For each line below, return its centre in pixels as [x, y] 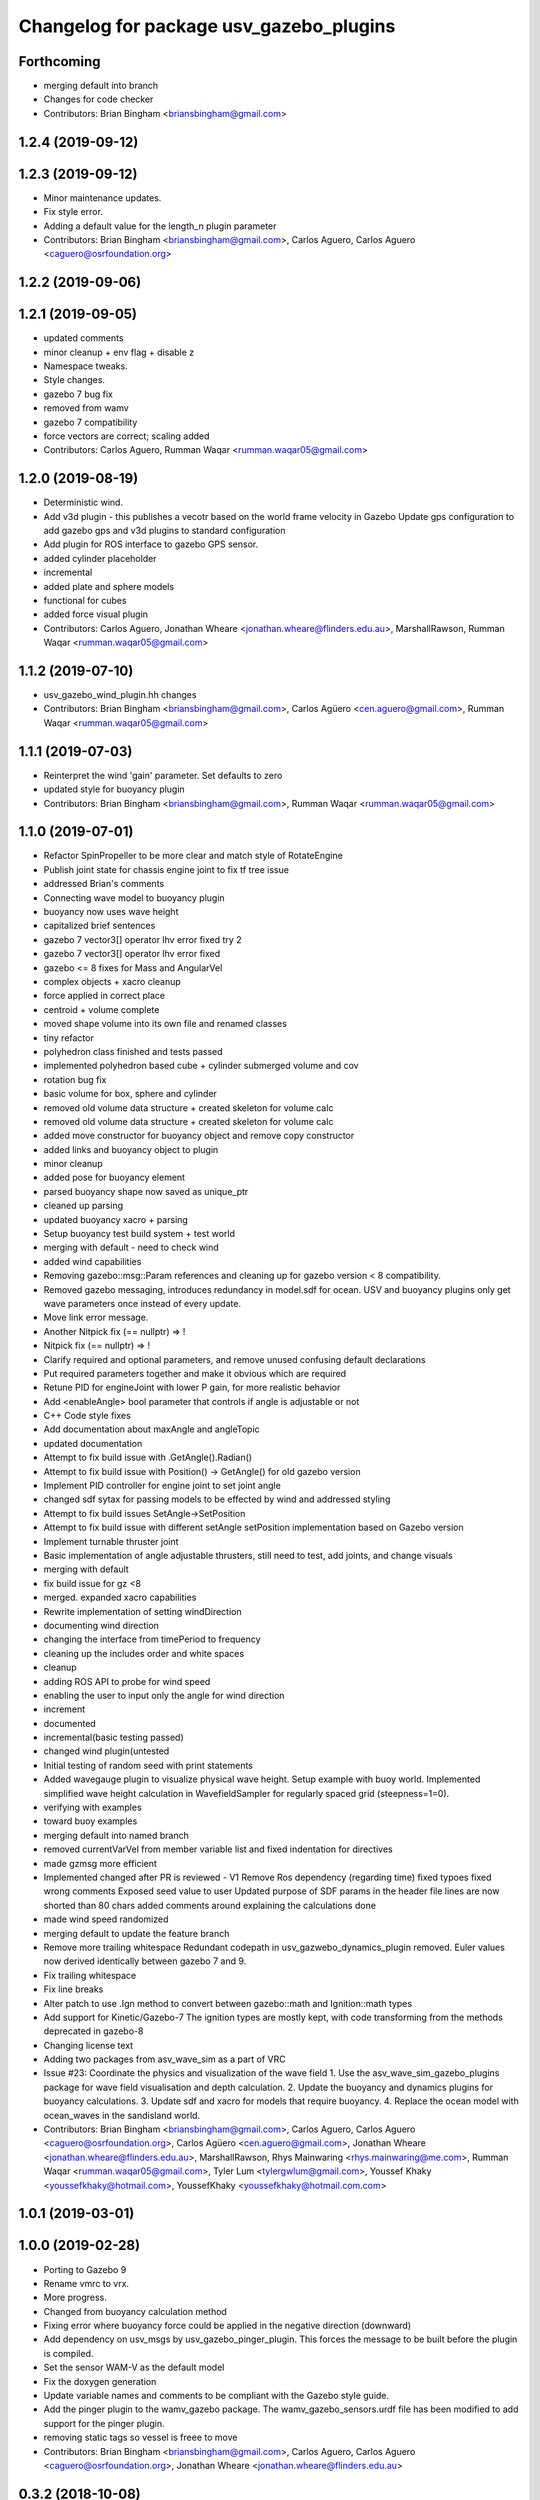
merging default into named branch [116, 1835]
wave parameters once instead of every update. [142, 1303]
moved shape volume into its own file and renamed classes [165, 1024]
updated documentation [93, 1443]
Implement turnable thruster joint [111, 1541]
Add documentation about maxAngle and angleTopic [151, 1429]
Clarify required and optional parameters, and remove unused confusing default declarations [234, 1359]
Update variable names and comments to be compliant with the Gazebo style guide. [216, 2396]
